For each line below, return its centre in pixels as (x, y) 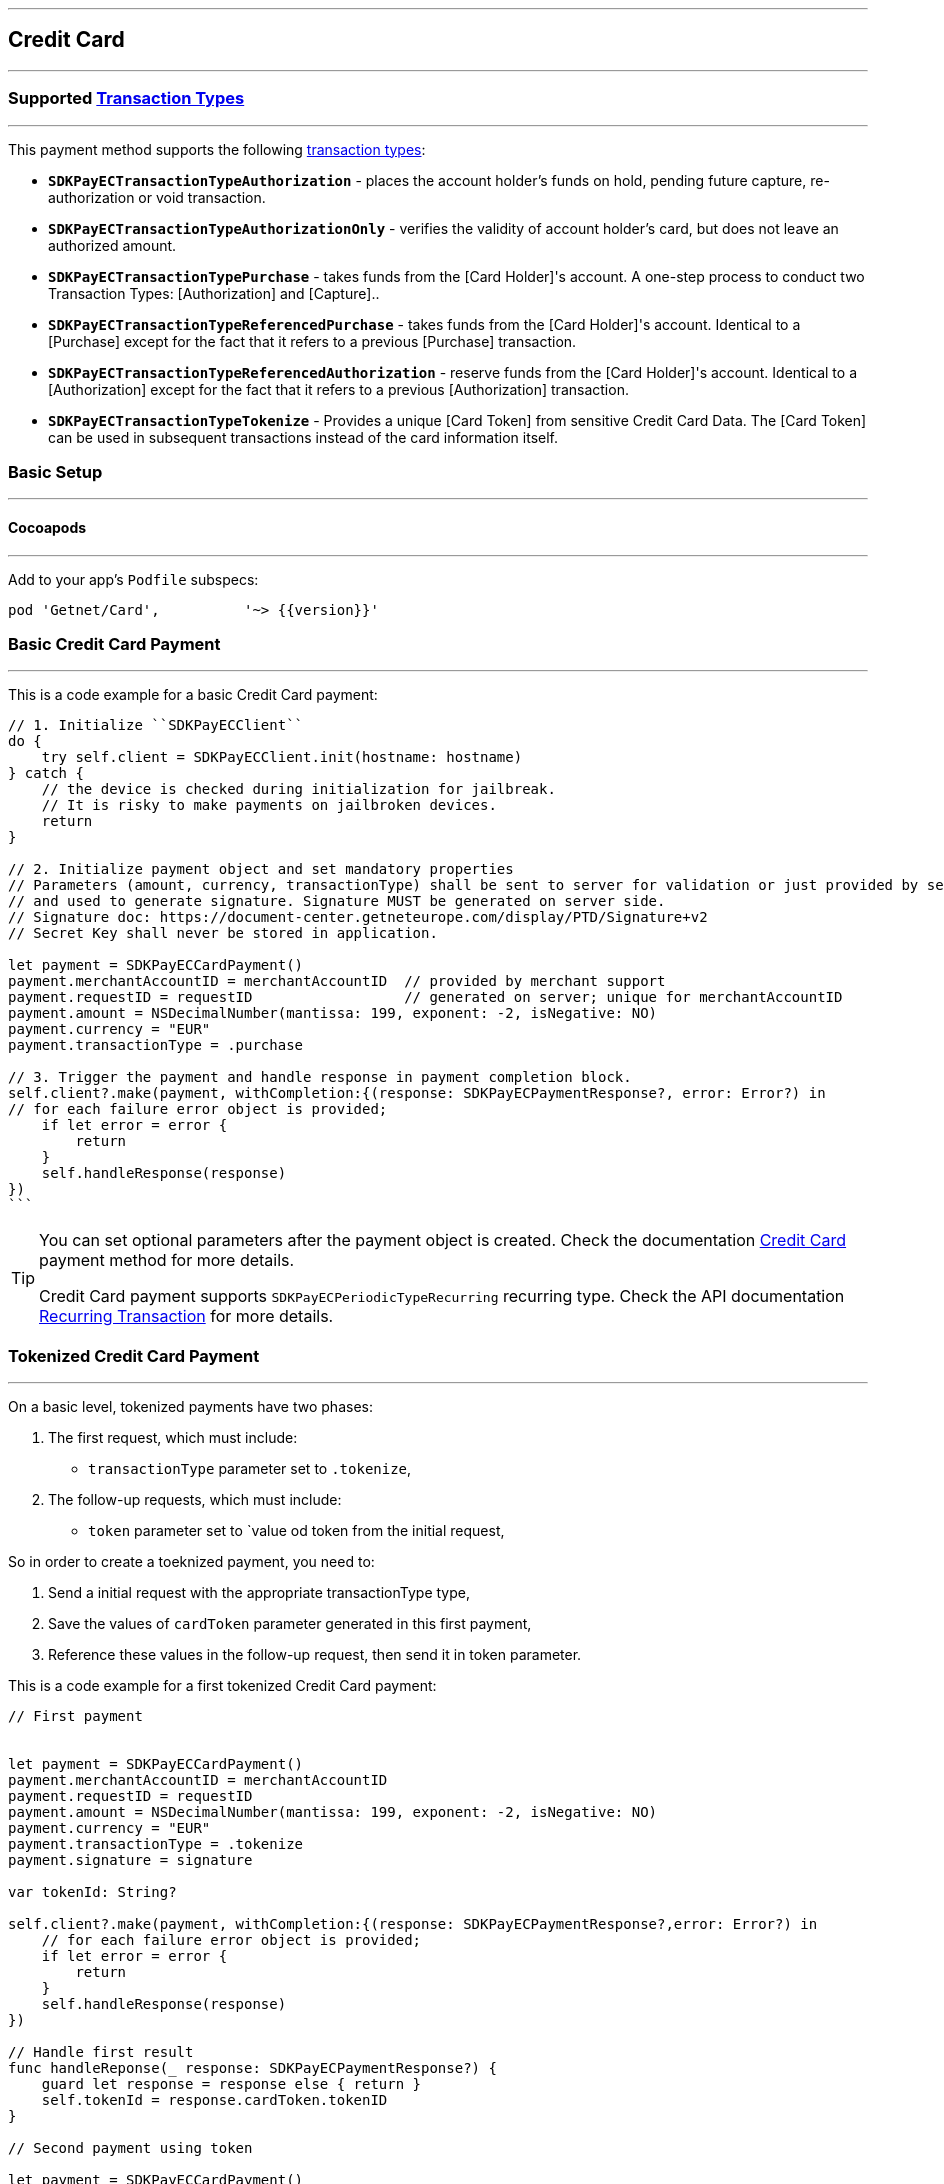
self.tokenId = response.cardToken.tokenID (214, 2100)
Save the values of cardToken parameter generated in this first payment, (290, 1624)
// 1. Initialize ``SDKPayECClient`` (156, 725)
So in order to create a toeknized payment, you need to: (191, 1562)
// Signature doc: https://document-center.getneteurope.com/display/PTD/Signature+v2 (358, 917)
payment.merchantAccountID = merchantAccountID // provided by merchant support (337, 981)
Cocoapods (47, 527)
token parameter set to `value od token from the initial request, (296, 1531)
